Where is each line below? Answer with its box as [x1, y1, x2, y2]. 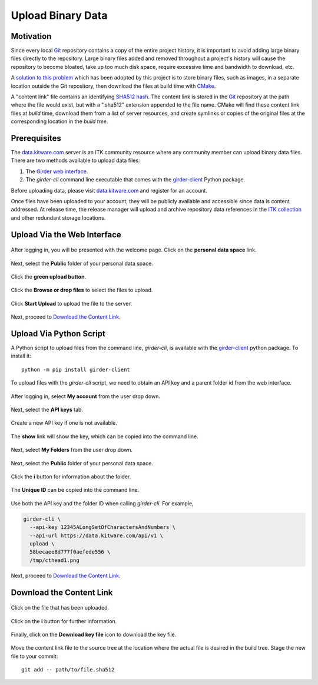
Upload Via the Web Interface [11, 230, 122, 240]
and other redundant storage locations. [11, 214, 106, 221]
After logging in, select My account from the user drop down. [11, 392, 161, 400]
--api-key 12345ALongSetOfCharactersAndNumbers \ [29, 524, 176, 531]
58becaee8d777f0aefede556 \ [29, 548, 111, 555]
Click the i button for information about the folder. [11, 473, 131, 480]
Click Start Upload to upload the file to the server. [11, 300, 132, 307]
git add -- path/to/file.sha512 [21, 666, 115, 673]
